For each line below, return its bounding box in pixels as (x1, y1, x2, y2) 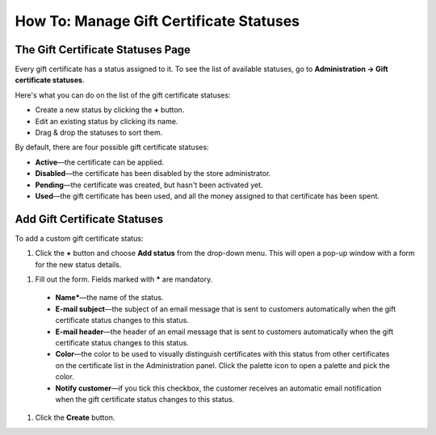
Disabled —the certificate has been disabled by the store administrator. (35, 169, 271, 178)
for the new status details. (35, 259, 122, 270)
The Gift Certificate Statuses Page (15, 43, 191, 56)
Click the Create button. (35, 412, 115, 423)
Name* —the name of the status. (55, 293, 164, 303)
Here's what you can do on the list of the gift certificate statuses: (15, 90, 231, 100)
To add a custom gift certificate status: (15, 233, 144, 243)
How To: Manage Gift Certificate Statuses (15, 12, 300, 30)
